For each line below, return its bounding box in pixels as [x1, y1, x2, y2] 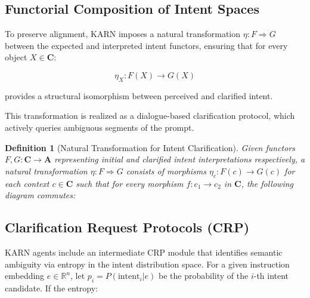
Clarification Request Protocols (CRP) [5, 218, 250, 236]
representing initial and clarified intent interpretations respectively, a [54, 153, 305, 165]
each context [5, 177, 49, 189]
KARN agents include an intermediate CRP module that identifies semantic [5, 245, 283, 258]
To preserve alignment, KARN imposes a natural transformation [5, 27, 241, 40]
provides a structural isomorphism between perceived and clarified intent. [5, 89, 273, 102]
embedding [5, 269, 45, 282]
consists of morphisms [126, 164, 207, 177]
